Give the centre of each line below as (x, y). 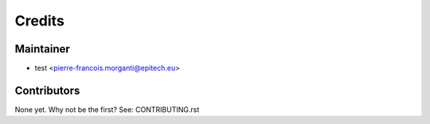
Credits (40, 21)
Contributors (47, 90)
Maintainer (43, 49)
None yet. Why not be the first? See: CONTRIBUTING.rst (107, 109)
